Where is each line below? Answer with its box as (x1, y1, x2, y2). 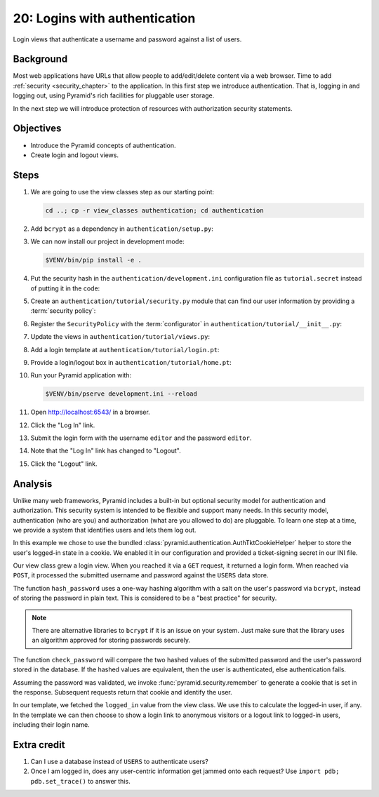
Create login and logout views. (30, 151, 119, 159)
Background (13, 53, 68, 65)
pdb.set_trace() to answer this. (30, 777, 131, 785)
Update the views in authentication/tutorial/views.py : (30, 333, 211, 341)
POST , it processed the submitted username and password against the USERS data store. (13, 571, 269, 580)
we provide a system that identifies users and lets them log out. (13, 525, 197, 534)
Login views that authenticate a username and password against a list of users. (13, 35, 242, 43)
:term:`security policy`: (30, 307, 96, 315)
